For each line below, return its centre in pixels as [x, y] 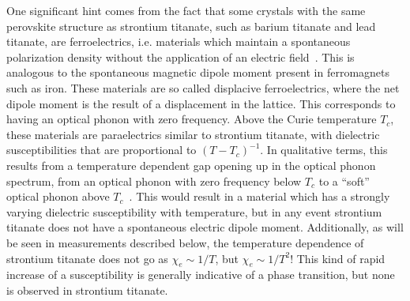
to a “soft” [344, 181]
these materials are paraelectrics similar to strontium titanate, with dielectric [193, 134]
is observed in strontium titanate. [87, 290]
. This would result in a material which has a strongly [260, 196]
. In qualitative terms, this [324, 150]
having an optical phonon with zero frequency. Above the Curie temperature [192, 119]
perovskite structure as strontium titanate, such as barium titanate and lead [191, 26]
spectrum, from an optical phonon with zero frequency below [154, 181]
